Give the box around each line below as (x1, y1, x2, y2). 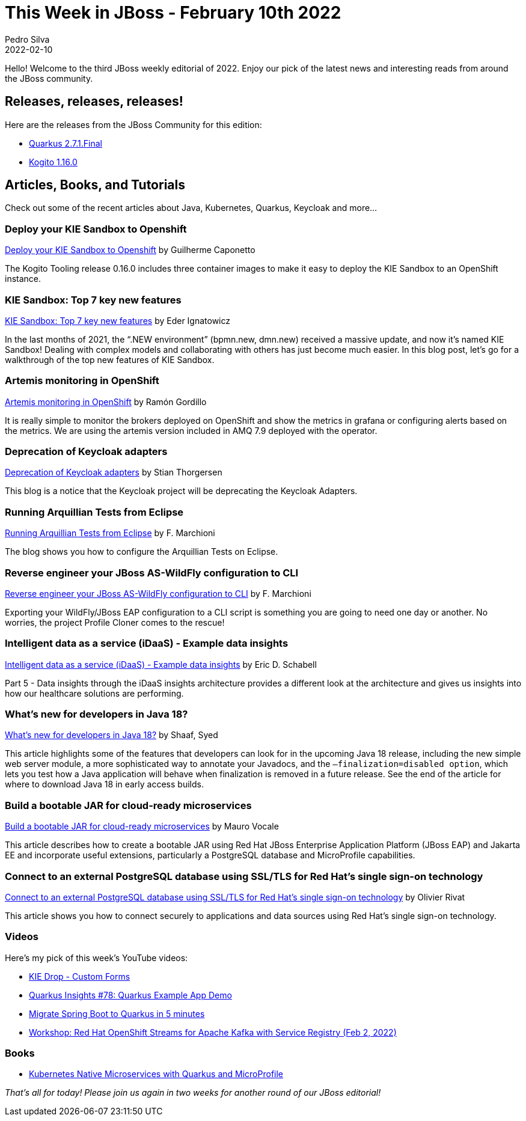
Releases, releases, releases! (5, 94, 183, 109)
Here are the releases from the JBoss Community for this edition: (5, 119, 262, 130)
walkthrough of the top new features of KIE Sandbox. (5, 354, 215, 365)
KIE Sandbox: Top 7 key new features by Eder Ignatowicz (5, 315, 231, 326)
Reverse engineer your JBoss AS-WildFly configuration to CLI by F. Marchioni (5, 588, 311, 599)
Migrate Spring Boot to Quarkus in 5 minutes (29, 1008, 205, 1019)
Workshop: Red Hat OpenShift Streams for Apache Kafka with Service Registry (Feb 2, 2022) (29, 1027, 397, 1037)
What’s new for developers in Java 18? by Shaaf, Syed (5, 730, 218, 741)
